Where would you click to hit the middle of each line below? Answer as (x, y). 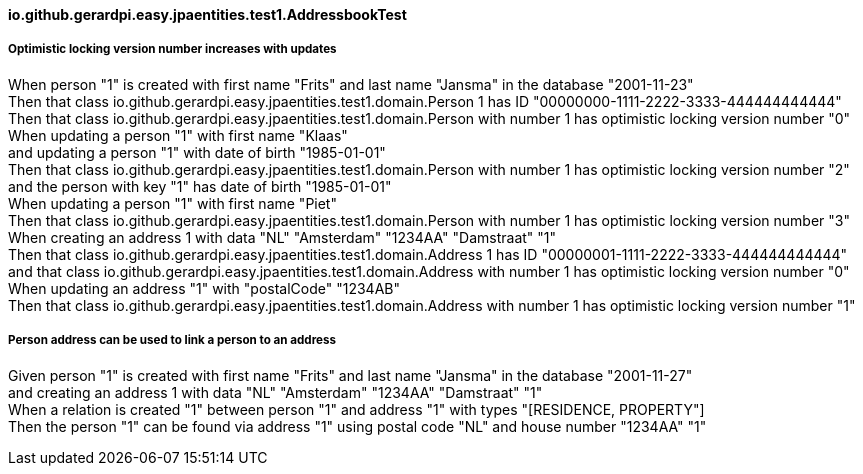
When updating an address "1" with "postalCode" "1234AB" (204, 288)
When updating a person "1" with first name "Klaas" (178, 135)
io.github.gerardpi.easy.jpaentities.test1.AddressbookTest (207, 14)
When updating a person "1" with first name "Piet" (172, 203)
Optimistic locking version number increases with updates (172, 49)
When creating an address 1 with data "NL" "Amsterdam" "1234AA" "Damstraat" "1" (282, 237)
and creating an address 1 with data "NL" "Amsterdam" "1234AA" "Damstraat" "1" (275, 392)
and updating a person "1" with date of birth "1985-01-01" (197, 152)
